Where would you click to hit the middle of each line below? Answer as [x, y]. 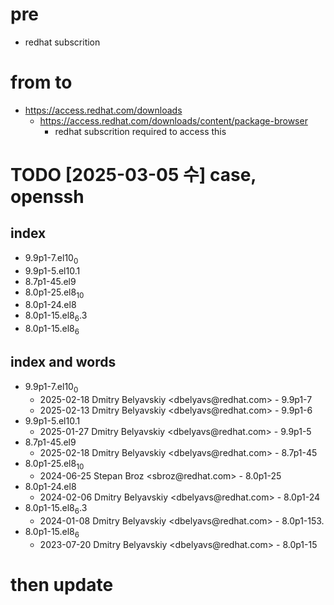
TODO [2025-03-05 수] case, [133, 175]
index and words [63, 362]
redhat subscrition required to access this [140, 131]
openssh [47, 197]
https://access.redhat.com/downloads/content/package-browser [173, 120]
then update [62, 585]
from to [41, 82]
